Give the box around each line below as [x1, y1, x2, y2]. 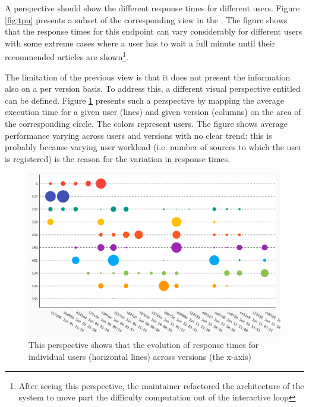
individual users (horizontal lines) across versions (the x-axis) [29, 350, 251, 363]
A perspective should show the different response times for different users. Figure [5, 2, 300, 14]
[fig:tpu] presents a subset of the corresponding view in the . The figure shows [5, 13, 288, 26]
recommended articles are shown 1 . [5, 49, 128, 63]
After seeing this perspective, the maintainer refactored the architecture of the [18, 379, 304, 392]
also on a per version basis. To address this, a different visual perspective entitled [5, 82, 301, 95]
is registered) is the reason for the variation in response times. [5, 152, 231, 164]
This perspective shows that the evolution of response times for [29, 338, 259, 351]
